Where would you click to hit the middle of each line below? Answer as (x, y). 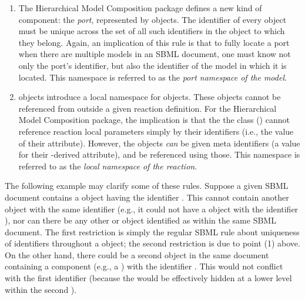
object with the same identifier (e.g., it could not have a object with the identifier (152, 209)
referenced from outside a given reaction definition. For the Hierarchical (148, 108)
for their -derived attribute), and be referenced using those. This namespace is (159, 154)
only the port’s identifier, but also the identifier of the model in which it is (152, 65)
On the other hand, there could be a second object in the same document (137, 254)
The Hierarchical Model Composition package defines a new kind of (140, 8)
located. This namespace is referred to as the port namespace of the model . (152, 77)
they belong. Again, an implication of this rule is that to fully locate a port (154, 42)
